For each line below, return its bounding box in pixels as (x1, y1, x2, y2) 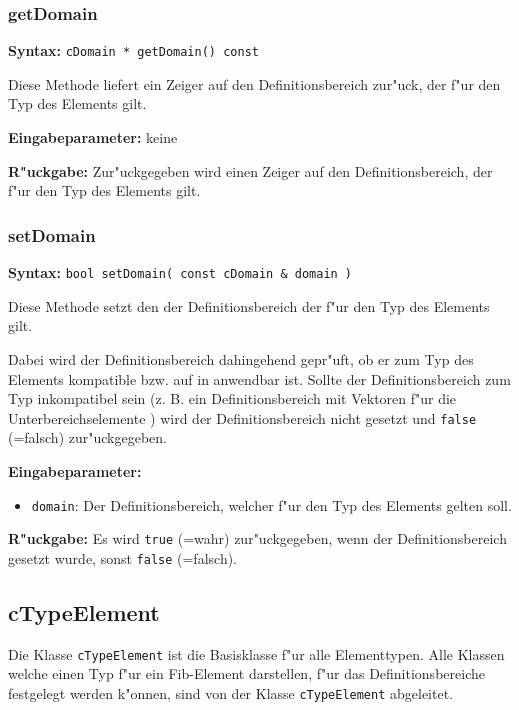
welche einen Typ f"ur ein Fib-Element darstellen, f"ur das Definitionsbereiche (8, 663, 485, 684)
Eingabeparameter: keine (8, 127, 178, 148)
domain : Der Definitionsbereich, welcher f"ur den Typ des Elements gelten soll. (31, 494, 512, 515)
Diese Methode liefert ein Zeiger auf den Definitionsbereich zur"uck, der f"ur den (8, 73, 501, 94)
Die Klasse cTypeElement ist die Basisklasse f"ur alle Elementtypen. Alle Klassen (8, 643, 505, 664)
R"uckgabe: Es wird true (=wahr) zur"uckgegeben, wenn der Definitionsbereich (8, 528, 507, 549)
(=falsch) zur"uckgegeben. (8, 427, 167, 448)
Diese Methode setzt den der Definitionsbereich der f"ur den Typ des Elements (8, 295, 490, 316)
